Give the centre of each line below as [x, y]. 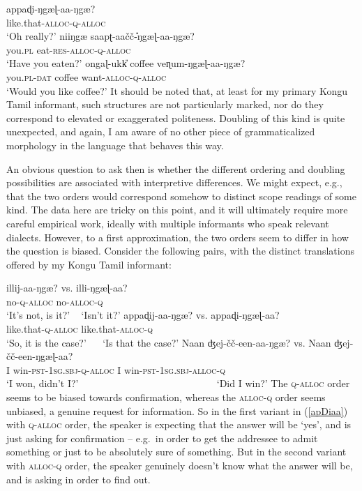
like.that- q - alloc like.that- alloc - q [80, 329]
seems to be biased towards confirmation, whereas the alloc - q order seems [166, 397]
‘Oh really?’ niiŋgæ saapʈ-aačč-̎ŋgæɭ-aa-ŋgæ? [100, 36]
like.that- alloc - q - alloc [56, 22]
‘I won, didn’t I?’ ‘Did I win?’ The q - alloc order [178, 383]
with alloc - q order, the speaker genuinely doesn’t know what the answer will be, [180, 465]
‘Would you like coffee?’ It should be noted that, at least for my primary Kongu [177, 90]
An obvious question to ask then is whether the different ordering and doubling [176, 168]
